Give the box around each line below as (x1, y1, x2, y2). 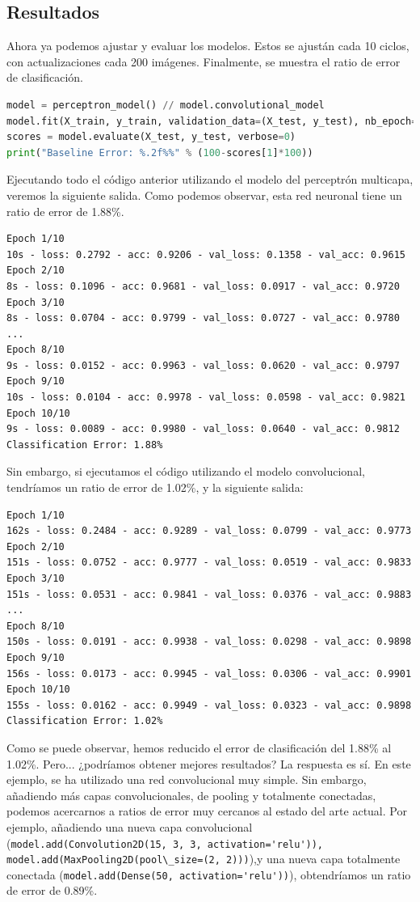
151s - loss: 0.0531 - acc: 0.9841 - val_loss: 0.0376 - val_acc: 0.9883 (6, 588, 412, 600)
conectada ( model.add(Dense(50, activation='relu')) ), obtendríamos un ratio (6, 866, 411, 883)
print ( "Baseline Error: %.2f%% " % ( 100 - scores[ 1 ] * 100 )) (6, 146, 313, 159)
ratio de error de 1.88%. (6, 202, 124, 219)
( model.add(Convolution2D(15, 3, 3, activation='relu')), (6, 834, 324, 851)
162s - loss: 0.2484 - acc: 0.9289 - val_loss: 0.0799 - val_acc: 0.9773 (6, 525, 412, 537)
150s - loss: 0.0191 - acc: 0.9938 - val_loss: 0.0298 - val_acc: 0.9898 (6, 636, 412, 648)
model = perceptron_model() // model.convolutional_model (6, 99, 325, 111)
